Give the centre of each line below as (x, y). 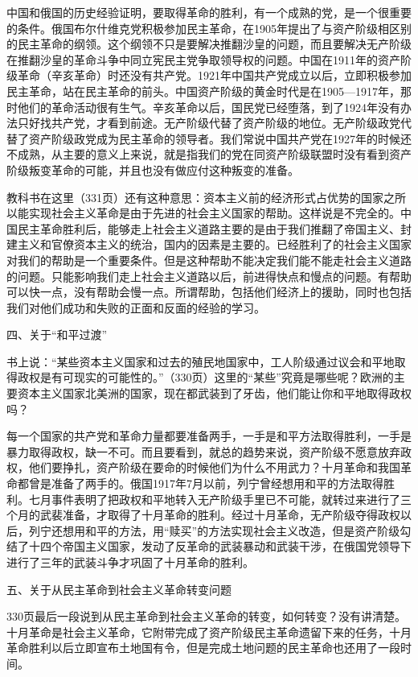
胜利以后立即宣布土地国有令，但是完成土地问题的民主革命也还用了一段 (214, 648)
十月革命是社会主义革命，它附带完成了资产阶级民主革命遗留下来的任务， (198, 632)
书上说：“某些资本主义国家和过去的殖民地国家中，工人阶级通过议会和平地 (201, 361)
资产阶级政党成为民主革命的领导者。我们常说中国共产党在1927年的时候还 (220, 138)
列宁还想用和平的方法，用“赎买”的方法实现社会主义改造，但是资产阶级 (214, 530)
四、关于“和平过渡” (57, 334)
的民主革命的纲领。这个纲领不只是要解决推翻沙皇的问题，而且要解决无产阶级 (209, 44)
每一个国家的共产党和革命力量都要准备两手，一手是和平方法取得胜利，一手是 (209, 436)
